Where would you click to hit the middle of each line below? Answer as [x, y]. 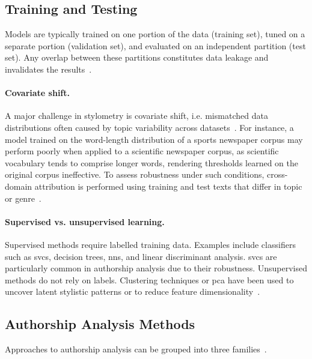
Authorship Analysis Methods [100, 324]
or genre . [23, 198]
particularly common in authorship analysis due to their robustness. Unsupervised [156, 268]
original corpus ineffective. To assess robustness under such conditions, [135, 174]
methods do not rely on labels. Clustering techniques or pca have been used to [149, 279]
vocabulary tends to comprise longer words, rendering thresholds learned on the [151, 162]
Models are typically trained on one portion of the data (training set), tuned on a [155, 34]
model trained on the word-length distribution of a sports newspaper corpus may [154, 139]
